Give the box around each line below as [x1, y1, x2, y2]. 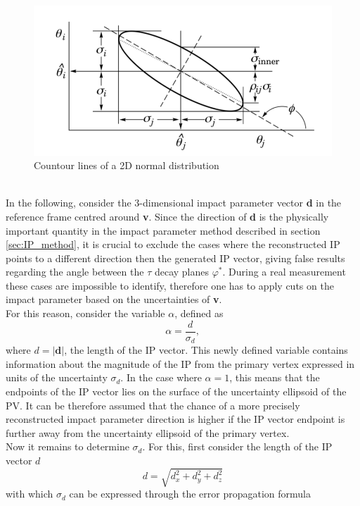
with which [6, 486, 53, 501]
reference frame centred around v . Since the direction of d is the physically [6, 209, 329, 223]
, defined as [174, 306, 224, 321]
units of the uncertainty [6, 370, 108, 385]
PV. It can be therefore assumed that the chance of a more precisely [6, 397, 300, 412]
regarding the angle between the [6, 264, 144, 279]
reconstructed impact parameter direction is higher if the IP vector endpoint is [6, 412, 345, 426]
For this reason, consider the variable [6, 306, 165, 321]
